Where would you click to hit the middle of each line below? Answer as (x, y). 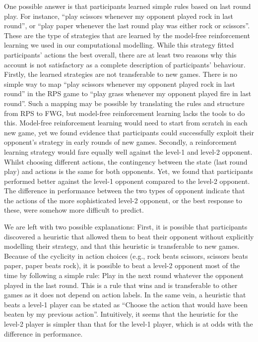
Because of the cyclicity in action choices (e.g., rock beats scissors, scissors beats (126, 256)
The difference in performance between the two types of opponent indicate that (125, 191)
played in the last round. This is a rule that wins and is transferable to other (121, 285)
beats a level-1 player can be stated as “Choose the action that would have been (126, 304)
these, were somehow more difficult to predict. (74, 210)
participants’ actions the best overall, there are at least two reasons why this (120, 54)
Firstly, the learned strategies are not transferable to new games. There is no (121, 74)
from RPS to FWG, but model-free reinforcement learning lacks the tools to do (125, 113)
